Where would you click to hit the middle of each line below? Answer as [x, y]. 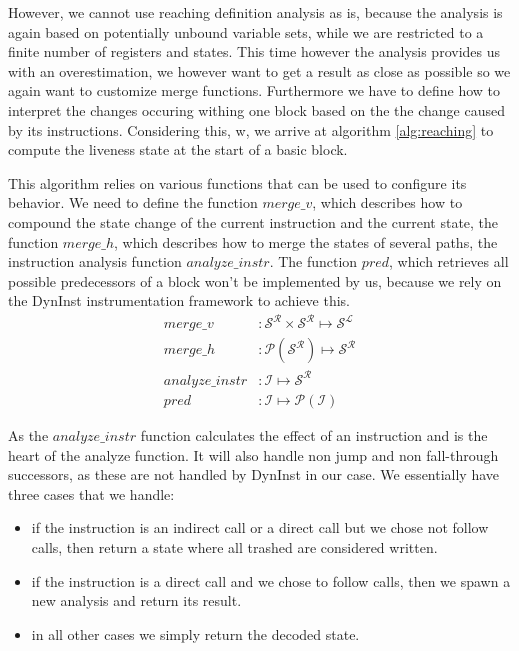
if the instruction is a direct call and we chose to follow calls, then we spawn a [271, 580]
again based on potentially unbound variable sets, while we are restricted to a [246, 31]
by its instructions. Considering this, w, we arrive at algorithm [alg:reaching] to [251, 129]
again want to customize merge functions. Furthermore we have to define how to [254, 90]
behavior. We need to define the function [133, 202]
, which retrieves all [449, 261]
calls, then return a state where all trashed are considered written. [234, 547]
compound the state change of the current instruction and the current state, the [253, 221]
